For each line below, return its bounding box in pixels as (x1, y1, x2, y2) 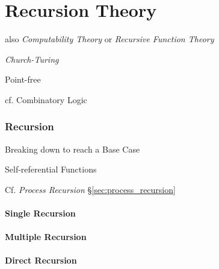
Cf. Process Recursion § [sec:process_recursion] (5, 183, 176, 195)
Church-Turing (5, 52, 59, 65)
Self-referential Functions (5, 163, 97, 176)
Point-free (5, 73, 41, 86)
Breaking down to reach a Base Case (5, 142, 140, 155)
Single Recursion (5, 207, 76, 220)
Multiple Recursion (5, 230, 87, 243)
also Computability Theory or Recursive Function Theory (5, 33, 214, 45)
